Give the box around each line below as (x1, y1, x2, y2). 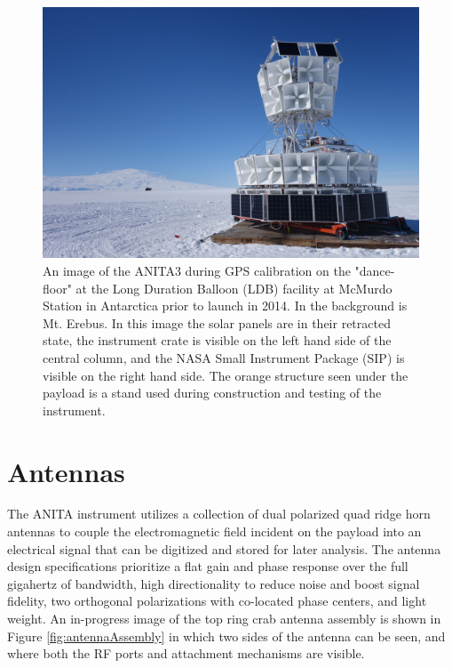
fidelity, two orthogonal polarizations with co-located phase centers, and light (7, 592, 427, 610)
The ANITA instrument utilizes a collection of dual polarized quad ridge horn (7, 504, 431, 523)
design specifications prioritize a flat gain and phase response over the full (7, 557, 408, 575)
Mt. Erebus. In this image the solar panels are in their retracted (43, 313, 391, 332)
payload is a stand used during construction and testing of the (43, 383, 382, 402)
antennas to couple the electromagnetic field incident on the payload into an (7, 522, 422, 541)
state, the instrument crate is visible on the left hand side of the (43, 331, 392, 350)
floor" (43, 278, 72, 297)
